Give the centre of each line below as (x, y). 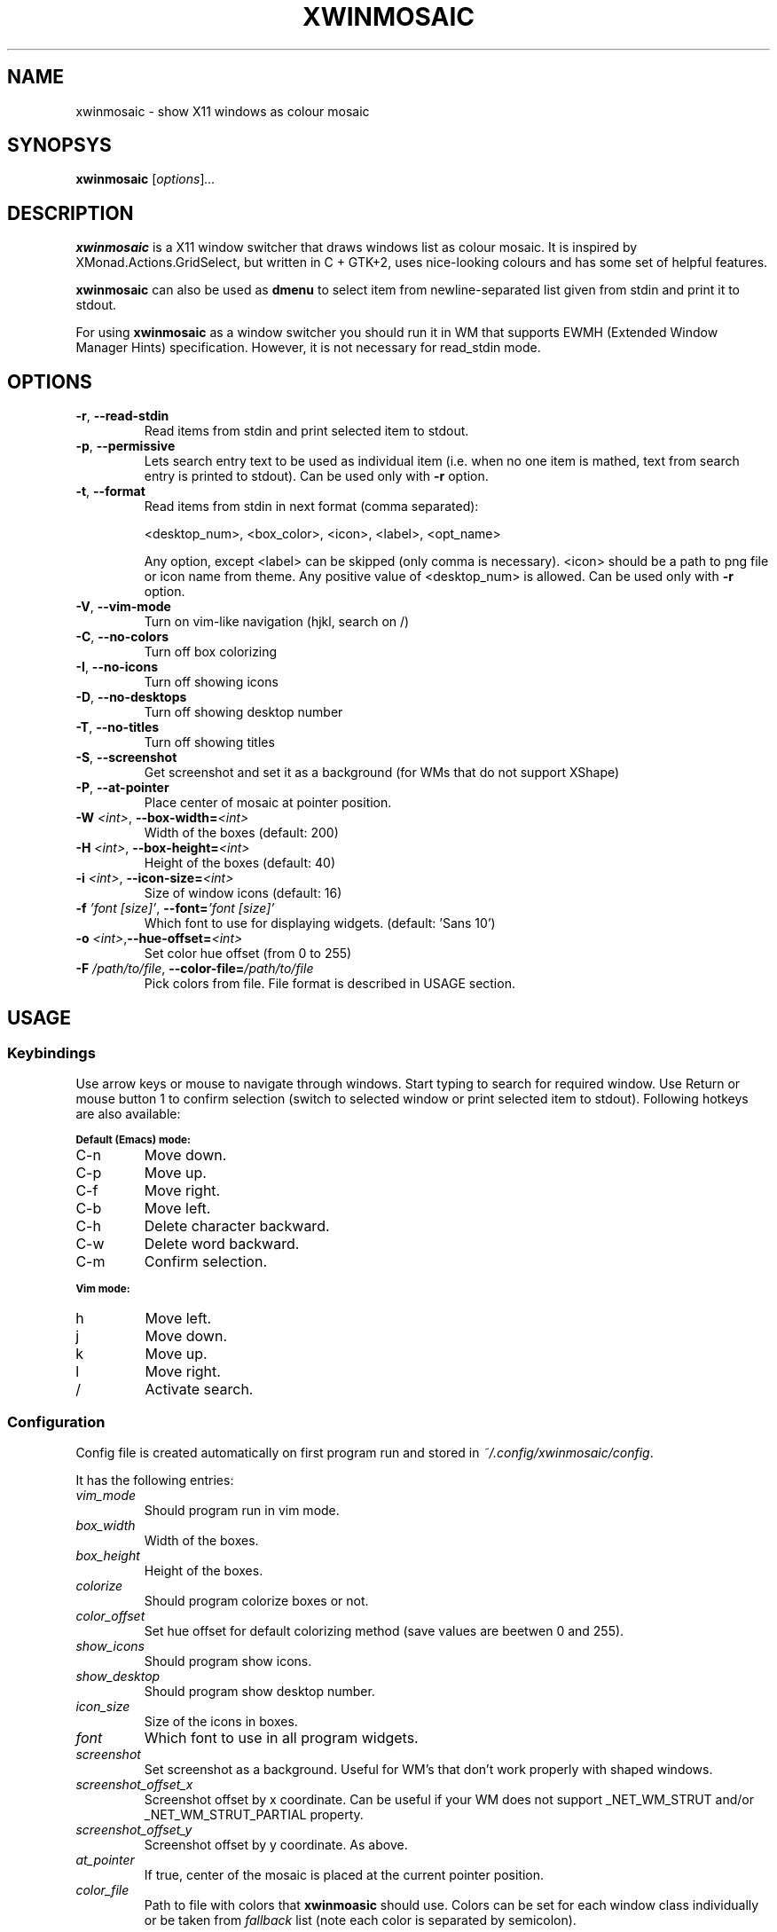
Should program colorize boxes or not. (256, 1601)
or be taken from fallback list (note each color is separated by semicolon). (360, 1920)
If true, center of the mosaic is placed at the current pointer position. (344, 1875)
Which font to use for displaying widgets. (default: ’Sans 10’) (320, 923)
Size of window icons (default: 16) (243, 893)
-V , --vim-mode (123, 607)
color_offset (110, 1616)
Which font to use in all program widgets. (281, 1738)
